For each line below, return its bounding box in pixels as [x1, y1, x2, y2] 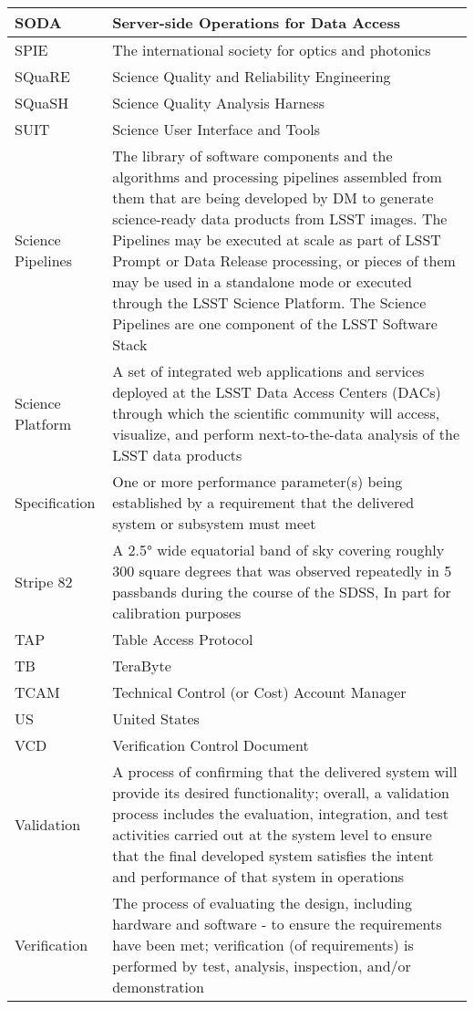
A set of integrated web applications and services [112, 360, 425, 381]
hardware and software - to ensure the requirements [112, 913, 442, 934]
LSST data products [112, 444, 242, 465]
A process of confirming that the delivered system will [112, 761, 458, 782]
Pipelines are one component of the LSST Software [112, 313, 438, 334]
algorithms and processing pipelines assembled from [112, 166, 442, 187]
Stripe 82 [15, 570, 73, 592]
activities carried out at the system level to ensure [112, 824, 432, 845]
